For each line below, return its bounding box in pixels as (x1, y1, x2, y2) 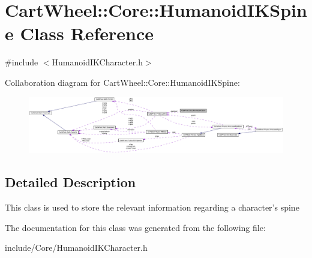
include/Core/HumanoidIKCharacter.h (5, 241, 148, 254)
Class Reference (20, 21, 154, 46)
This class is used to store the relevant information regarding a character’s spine (5, 200, 299, 213)
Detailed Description (5, 173, 136, 191)
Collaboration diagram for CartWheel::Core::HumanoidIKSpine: (5, 76, 240, 88)
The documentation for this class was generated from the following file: (5, 221, 266, 233)
